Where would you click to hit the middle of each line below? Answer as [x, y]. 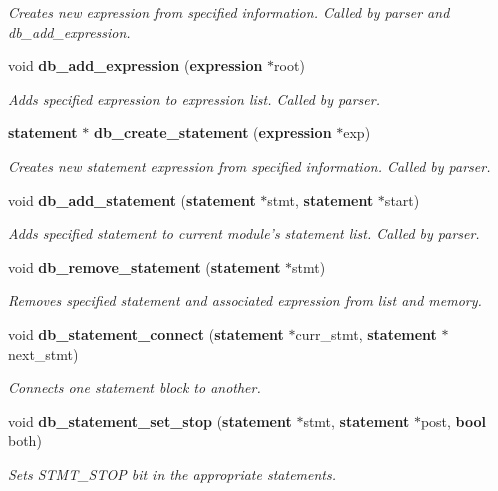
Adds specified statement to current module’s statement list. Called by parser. [244, 233]
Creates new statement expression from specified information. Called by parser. [249, 165]
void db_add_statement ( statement [132, 199]
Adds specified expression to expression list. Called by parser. [194, 98]
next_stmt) [43, 353]
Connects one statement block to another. [134, 387]
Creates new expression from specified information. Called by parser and [229, 12]
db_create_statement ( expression [212, 132]
